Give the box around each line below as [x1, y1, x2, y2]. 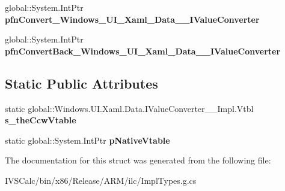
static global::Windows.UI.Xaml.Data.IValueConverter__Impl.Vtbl [5, 102, 254, 114]
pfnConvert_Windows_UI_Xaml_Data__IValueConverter [5, 13, 260, 25]
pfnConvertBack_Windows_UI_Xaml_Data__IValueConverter [5, 44, 281, 57]
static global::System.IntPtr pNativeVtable [5, 134, 170, 146]
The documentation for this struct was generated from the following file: [5, 154, 271, 166]
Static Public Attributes [5, 74, 158, 92]
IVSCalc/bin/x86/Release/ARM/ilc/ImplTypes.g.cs [5, 174, 197, 186]
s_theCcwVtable [5, 114, 76, 126]
